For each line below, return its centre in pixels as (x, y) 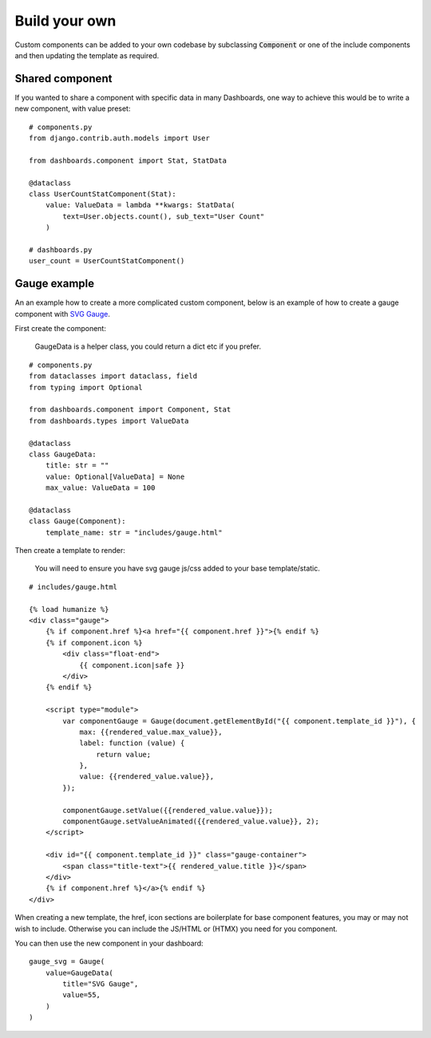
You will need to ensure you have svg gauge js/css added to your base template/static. (178, 568)
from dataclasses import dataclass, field (113, 376)
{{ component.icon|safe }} (132, 665)
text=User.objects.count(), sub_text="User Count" (164, 216)
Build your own (65, 21)
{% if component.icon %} (94, 643)
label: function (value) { (132, 743)
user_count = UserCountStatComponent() (107, 261)
